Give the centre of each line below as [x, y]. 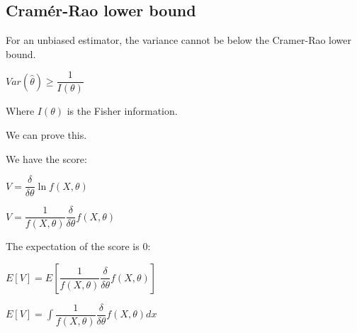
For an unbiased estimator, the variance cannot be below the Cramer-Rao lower [179, 40]
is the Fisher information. [122, 111]
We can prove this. [46, 135]
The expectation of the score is [73, 246]
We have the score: [46, 158]
